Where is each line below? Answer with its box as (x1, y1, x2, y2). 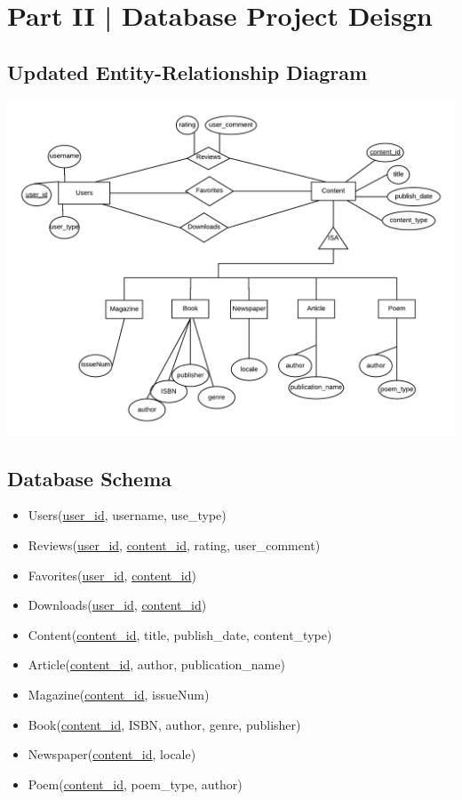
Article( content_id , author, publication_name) (28, 655, 285, 674)
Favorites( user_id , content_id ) (28, 565, 196, 584)
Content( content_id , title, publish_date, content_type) (28, 625, 332, 644)
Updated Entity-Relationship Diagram (7, 58, 368, 85)
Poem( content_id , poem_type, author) (28, 774, 243, 793)
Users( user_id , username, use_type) (28, 506, 227, 524)
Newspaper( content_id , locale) (28, 745, 196, 764)
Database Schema (7, 464, 172, 492)
